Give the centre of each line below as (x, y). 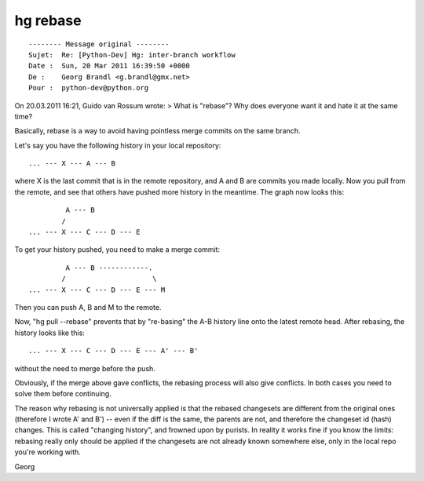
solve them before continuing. (63, 394)
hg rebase (48, 20)
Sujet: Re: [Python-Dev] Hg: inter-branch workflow (132, 55)
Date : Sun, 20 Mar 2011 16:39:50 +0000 (109, 66)
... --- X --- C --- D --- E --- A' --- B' (113, 351)
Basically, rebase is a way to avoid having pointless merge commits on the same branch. (158, 131)
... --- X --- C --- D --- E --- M (97, 290)
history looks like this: (50, 333)
